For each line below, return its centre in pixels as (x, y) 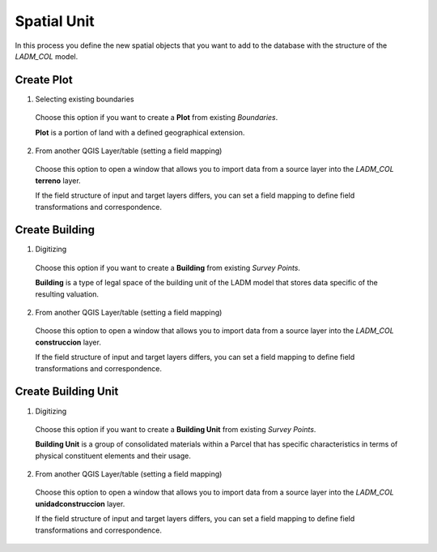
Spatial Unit (55, 21)
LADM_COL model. (47, 56)
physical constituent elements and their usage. (113, 456)
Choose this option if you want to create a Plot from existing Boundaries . (157, 118)
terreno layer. (58, 180)
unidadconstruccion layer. (80, 503)
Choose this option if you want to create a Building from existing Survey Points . (168, 267)
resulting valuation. (67, 294)
